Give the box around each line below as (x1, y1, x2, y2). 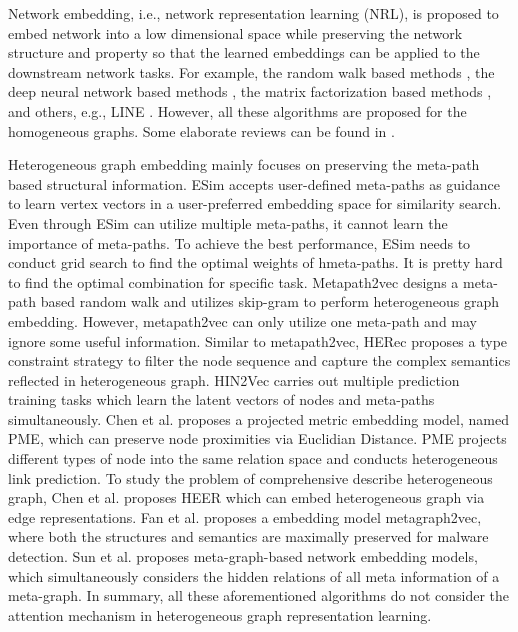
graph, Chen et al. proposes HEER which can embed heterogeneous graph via (8, 487, 485, 508)
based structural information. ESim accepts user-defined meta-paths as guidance (8, 173, 500, 194)
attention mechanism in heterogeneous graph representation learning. (8, 604, 432, 625)
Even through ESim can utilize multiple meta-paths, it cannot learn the (8, 212, 448, 233)
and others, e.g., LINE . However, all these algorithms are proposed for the (8, 100, 467, 121)
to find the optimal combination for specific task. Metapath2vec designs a (8, 271, 459, 292)
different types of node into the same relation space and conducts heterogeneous (8, 448, 498, 469)
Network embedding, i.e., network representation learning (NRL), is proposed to (8, 3, 499, 23)
